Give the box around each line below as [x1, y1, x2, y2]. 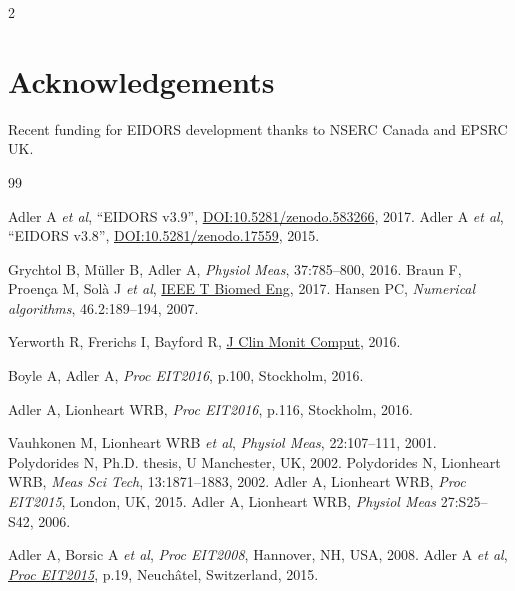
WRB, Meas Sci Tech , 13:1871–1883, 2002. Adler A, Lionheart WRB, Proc [8, 471, 466, 492]
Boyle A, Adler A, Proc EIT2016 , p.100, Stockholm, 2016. [8, 365, 364, 386]
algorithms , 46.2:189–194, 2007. [8, 297, 199, 318]
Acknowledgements [8, 60, 275, 101]
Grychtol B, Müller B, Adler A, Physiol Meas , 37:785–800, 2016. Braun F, [8, 258, 462, 279]
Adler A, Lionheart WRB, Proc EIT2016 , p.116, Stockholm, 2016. [8, 398, 413, 419]
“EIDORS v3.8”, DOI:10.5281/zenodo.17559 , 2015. [8, 225, 320, 246]
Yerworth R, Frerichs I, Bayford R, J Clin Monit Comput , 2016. [8, 331, 401, 352]
